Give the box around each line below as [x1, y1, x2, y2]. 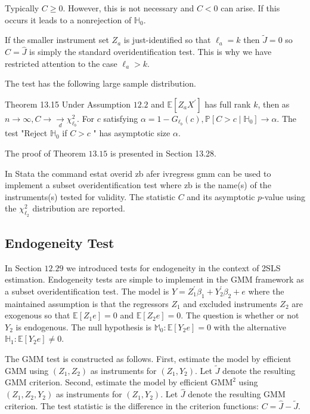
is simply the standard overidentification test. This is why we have [29, 45, 272, 58]
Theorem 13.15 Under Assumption [5, 98, 131, 110]
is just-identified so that [123, 33, 211, 46]
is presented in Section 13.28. [110, 146, 216, 159]
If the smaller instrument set [5, 33, 109, 46]
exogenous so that [5, 309, 70, 321]
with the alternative [213, 320, 286, 333]
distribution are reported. [32, 202, 125, 214]
